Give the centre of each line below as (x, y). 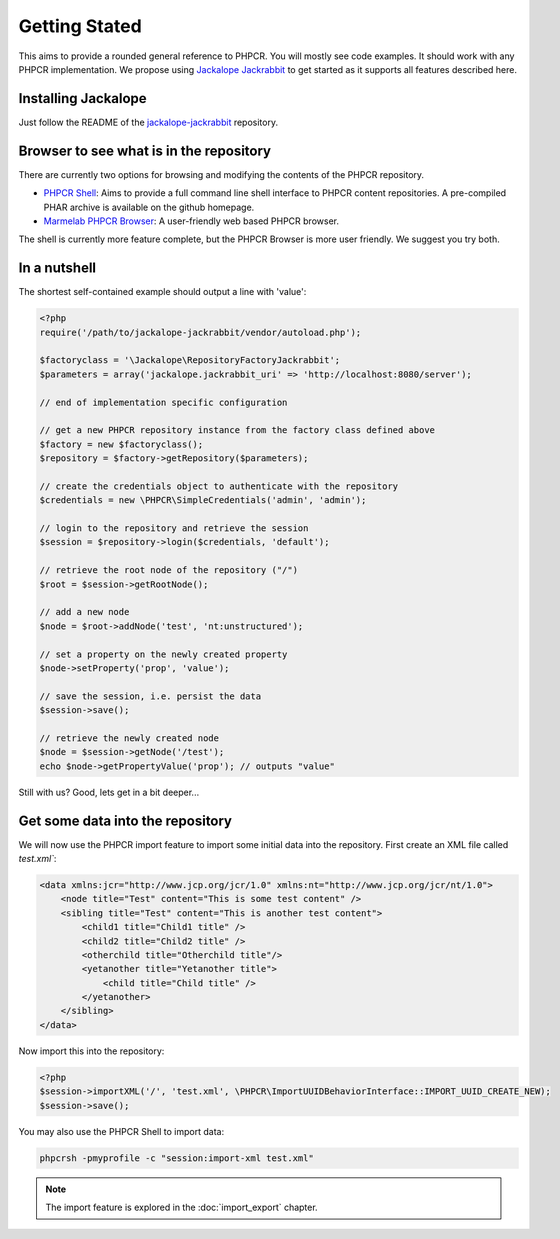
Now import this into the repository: (91, 1051)
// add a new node (84, 612)
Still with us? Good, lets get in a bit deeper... (109, 792)
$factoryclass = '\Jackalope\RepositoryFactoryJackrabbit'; (190, 360)
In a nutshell (57, 268)
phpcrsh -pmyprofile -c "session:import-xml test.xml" (176, 1158)
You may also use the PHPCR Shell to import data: (121, 1131)
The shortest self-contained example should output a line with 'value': (162, 292)
